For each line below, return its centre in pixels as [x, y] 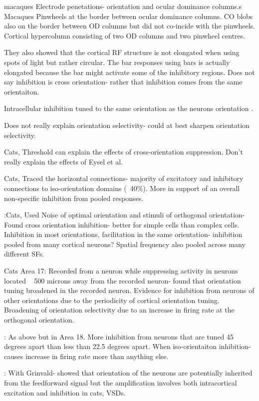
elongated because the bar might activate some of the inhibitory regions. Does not [129, 72]
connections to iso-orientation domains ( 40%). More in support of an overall [122, 188]
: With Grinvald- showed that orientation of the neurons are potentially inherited [128, 373]
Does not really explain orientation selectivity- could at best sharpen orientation [127, 125]
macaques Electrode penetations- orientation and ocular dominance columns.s [123, 6]
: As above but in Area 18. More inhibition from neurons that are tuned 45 [119, 336]
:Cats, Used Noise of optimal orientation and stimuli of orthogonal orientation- [125, 215]
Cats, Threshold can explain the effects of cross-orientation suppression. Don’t [124, 152]
